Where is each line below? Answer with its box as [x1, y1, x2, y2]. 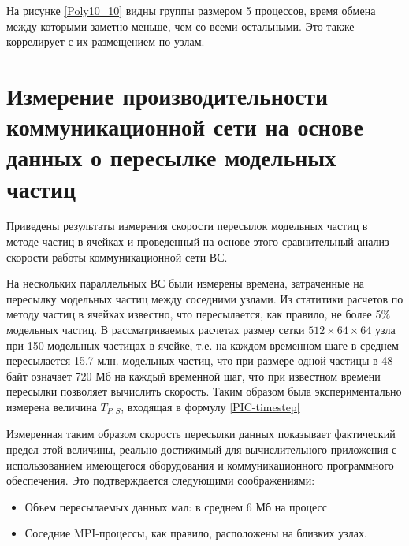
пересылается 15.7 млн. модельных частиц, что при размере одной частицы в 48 [6, 352, 393, 369]
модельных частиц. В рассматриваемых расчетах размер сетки [6, 321, 305, 338]
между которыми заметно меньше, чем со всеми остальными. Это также [6, 17, 355, 34]
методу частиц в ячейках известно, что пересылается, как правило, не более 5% [6, 306, 391, 322]
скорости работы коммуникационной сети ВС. [6, 248, 228, 265]
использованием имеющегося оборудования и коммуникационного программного [6, 456, 394, 473]
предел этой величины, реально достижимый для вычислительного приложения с [6, 441, 397, 458]
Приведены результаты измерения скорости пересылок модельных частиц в [6, 217, 368, 234]
